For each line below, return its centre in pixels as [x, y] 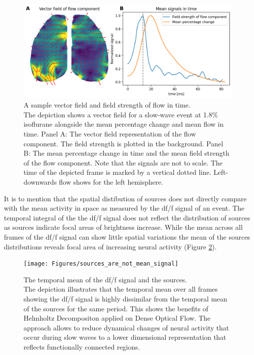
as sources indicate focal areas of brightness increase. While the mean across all [123, 227]
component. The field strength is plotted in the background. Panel [124, 143]
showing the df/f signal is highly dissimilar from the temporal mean [126, 299]
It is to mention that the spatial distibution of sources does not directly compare [126, 198]
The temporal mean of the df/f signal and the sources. [105, 279]
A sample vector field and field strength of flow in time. [107, 105]
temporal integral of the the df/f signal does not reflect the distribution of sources [127, 217]
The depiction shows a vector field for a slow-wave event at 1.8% [121, 114]
